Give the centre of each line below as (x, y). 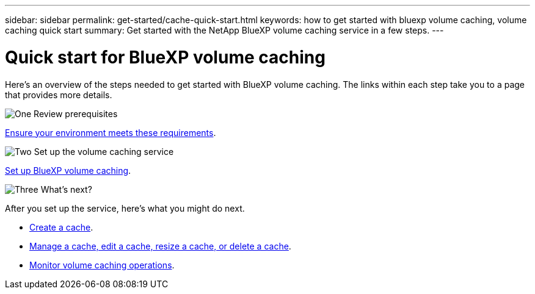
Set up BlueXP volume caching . (68, 170)
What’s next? (66, 189)
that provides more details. (59, 95)
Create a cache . (61, 227)
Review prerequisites (76, 113)
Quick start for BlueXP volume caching (165, 57)
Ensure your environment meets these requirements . (111, 132)
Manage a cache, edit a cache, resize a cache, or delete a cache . (160, 246)
